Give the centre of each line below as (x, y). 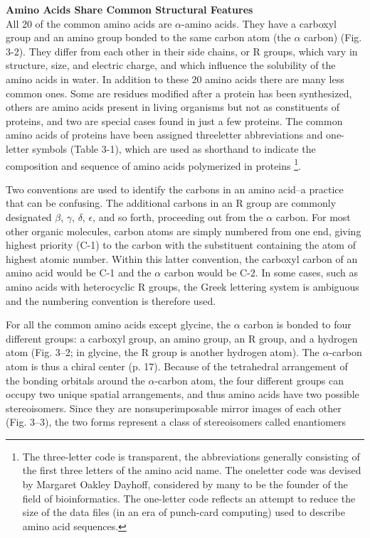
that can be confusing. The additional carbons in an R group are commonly (171, 203)
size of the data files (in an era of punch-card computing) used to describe (184, 512)
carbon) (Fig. (333, 37)
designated (29, 216)
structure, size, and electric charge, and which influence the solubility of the (171, 65)
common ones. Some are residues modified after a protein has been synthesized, (179, 93)
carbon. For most (313, 216)
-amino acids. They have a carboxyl (259, 23)
